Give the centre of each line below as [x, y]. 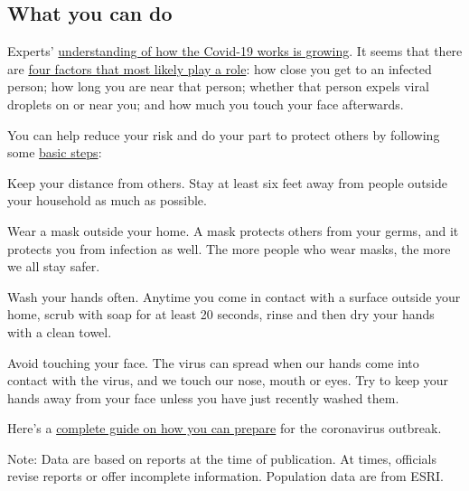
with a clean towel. [60, 331]
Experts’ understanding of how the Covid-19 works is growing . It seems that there [235, 51]
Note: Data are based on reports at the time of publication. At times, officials [222, 458]
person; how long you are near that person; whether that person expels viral [218, 86]
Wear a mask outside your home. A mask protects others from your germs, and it [233, 230]
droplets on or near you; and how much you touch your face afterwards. [206, 104]
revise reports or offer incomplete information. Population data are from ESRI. [225, 476]
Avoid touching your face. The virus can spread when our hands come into [213, 362]
